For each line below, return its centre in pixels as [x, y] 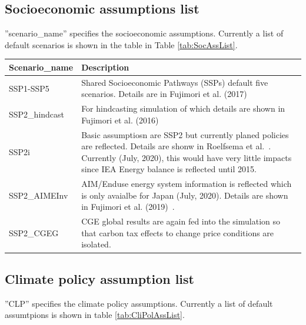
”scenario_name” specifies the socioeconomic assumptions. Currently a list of [144, 33]
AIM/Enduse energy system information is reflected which [187, 184]
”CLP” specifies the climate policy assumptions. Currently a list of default [139, 303]
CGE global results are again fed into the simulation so [181, 221]
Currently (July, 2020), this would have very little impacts [187, 157]
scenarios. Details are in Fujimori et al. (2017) [164, 94]
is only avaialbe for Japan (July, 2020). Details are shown [185, 195]
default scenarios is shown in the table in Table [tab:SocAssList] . [121, 44]
